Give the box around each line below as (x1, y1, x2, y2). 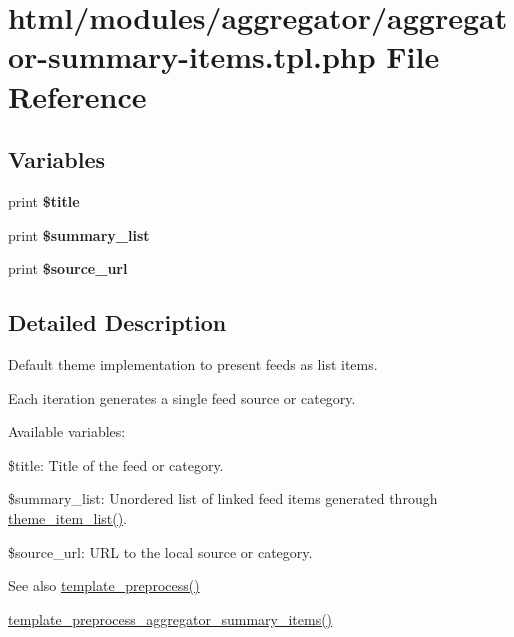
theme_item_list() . (8, 507, 128, 528)
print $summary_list (8, 224, 150, 245)
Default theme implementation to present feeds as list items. (8, 353, 378, 374)
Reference (8, 75, 147, 116)
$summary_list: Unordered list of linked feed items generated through (8, 488, 438, 509)
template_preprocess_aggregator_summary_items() (8, 608, 333, 629)
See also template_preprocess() (8, 575, 200, 596)
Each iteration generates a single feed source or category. (8, 387, 356, 408)
